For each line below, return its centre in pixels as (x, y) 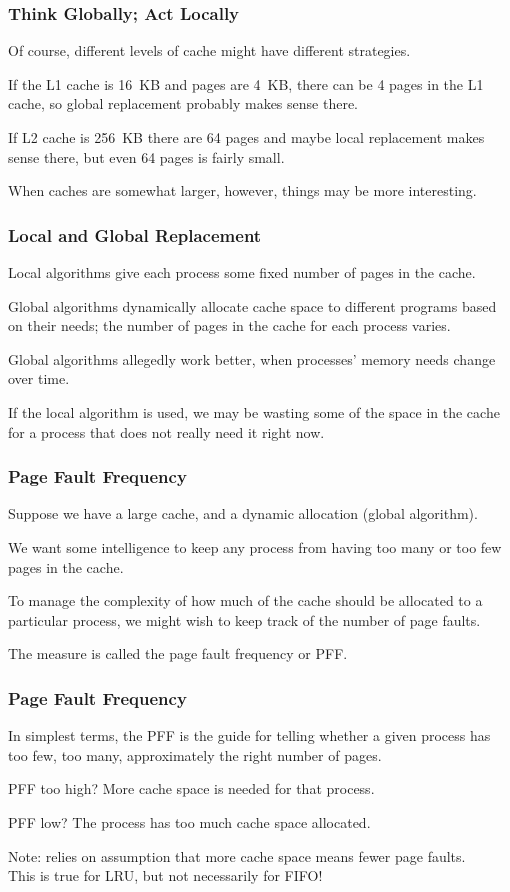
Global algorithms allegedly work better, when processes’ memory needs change (252, 358)
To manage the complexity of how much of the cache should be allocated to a (245, 600)
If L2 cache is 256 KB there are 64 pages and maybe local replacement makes (246, 137)
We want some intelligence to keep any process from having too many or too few (255, 546)
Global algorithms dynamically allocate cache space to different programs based (252, 305)
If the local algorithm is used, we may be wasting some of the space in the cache (254, 411)
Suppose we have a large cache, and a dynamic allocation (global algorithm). (243, 513)
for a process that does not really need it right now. (166, 431)
